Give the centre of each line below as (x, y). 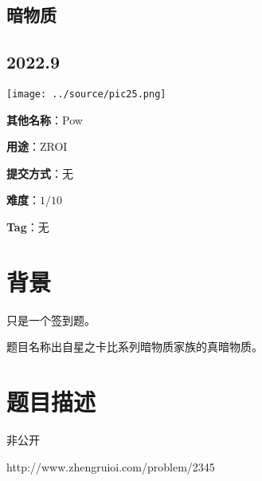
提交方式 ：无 (40, 173)
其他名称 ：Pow (45, 119)
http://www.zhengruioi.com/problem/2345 (111, 466)
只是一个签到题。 (51, 319)
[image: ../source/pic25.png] (86, 94)
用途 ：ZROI (37, 146)
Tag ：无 (28, 227)
